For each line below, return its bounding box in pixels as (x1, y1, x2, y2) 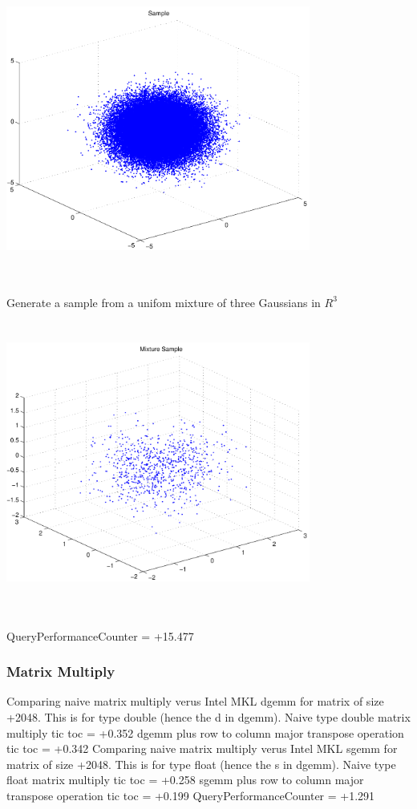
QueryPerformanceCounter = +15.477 (6, 627, 194, 644)
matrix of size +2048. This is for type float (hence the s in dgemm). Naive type (6, 755, 396, 772)
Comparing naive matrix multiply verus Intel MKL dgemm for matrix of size (6, 693, 384, 710)
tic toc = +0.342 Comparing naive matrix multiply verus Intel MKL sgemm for (6, 740, 398, 757)
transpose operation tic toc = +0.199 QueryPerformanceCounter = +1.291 (6, 787, 375, 804)
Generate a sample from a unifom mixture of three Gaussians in (6, 293, 321, 310)
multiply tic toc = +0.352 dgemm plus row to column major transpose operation (6, 724, 404, 741)
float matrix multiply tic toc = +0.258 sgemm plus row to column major (6, 771, 364, 788)
